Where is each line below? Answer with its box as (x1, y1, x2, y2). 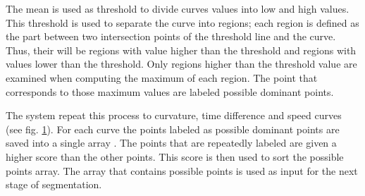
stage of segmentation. (6, 177, 102, 192)
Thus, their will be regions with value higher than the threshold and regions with (6, 42, 357, 57)
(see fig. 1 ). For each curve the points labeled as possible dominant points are (6, 121, 340, 136)
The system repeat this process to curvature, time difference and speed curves (6, 108, 342, 123)
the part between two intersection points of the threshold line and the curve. (6, 29, 336, 44)
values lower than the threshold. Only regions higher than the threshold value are (6, 56, 357, 71)
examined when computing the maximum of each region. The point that (6, 70, 318, 85)
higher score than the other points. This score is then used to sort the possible (6, 149, 344, 164)
